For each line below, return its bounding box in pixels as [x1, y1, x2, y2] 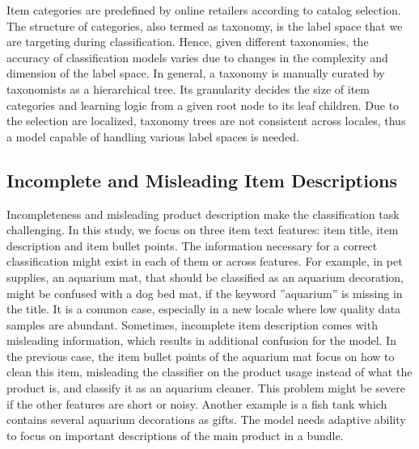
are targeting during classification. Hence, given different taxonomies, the [6, 33, 369, 50]
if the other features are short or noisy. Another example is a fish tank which [6, 395, 387, 412]
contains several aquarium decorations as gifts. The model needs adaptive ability [6, 411, 406, 428]
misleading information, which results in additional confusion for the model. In [6, 332, 396, 349]
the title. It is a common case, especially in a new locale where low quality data [6, 300, 401, 317]
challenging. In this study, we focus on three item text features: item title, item [6, 221, 399, 238]
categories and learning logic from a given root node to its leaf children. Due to [6, 96, 400, 113]
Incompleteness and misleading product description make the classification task [6, 205, 400, 222]
